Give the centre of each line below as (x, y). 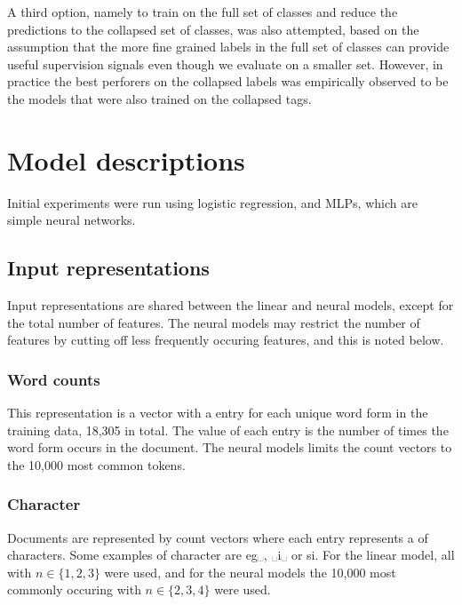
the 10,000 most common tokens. (96, 464)
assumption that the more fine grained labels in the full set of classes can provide (228, 47)
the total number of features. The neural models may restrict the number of (214, 322)
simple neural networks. (72, 220)
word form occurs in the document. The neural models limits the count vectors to (230, 447)
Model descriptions (126, 159)
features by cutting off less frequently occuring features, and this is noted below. (226, 340)
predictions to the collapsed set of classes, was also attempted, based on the (213, 29)
